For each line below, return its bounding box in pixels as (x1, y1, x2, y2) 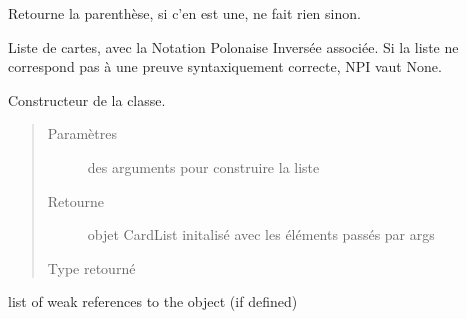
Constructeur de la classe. (8, 89, 166, 110)
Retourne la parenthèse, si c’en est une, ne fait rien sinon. (8, 3, 361, 23)
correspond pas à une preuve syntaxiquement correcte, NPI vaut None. (8, 56, 442, 77)
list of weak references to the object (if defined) (8, 291, 298, 312)
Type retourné (47, 257, 136, 278)
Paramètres (47, 123, 117, 144)
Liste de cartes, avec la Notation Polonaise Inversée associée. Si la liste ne (8, 36, 459, 57)
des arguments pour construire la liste (87, 156, 320, 177)
